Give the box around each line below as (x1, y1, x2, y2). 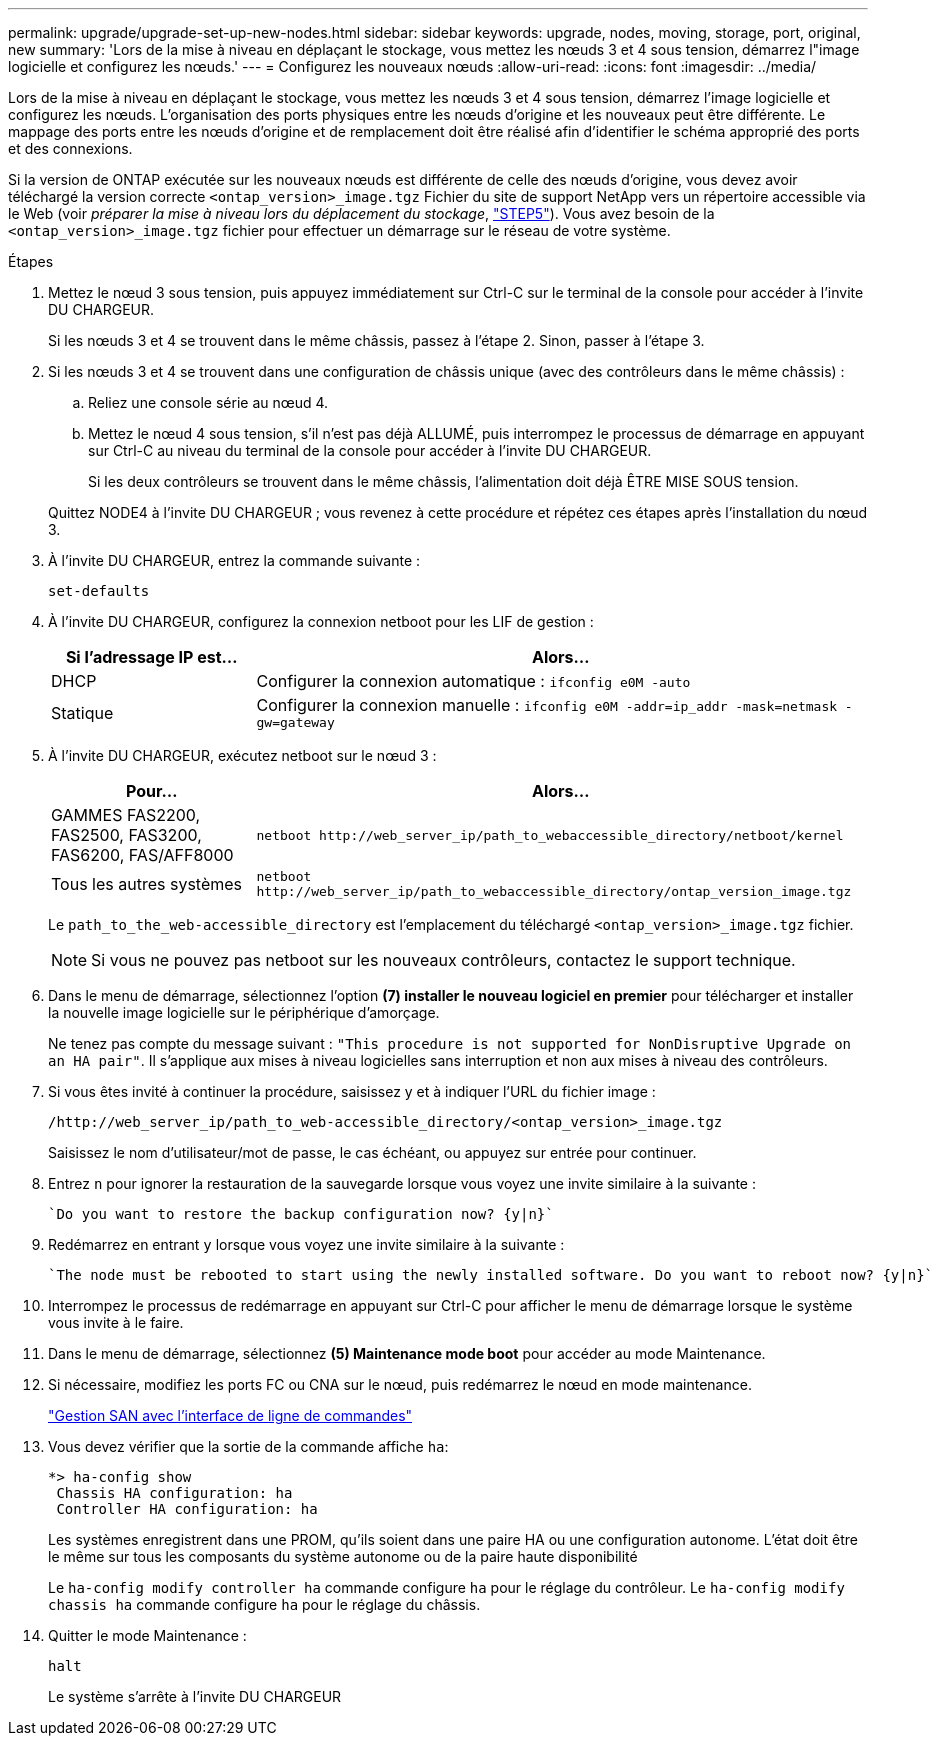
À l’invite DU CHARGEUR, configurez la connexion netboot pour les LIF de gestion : (48, 613, 594, 630)
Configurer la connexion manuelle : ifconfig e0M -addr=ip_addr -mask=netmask (256, 695, 838, 715)
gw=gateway (256, 715, 335, 730)
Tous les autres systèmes (51, 874, 243, 894)
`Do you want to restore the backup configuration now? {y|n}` (48, 1206, 554, 1222)
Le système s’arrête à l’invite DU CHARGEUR (48, 1688, 342, 1705)
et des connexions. (8, 140, 133, 157)
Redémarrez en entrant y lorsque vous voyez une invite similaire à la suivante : (48, 1236, 565, 1253)
